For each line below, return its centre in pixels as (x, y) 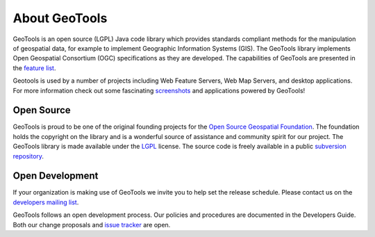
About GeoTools (60, 18)
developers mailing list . (46, 202)
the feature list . (34, 68)
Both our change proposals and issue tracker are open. (92, 224)
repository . (28, 156)
